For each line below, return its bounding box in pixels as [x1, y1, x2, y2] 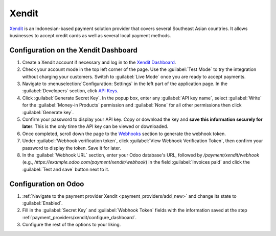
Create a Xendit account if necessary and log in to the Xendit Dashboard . [22, 59, 176, 65]
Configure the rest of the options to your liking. [22, 222, 121, 228]
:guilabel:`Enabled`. [22, 200, 63, 206]
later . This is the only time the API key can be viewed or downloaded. [22, 123, 169, 129]
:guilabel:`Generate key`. [22, 109, 74, 115]
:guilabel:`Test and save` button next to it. [22, 166, 109, 172]
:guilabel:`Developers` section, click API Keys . [22, 88, 119, 94]
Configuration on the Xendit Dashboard [9, 46, 138, 55]
